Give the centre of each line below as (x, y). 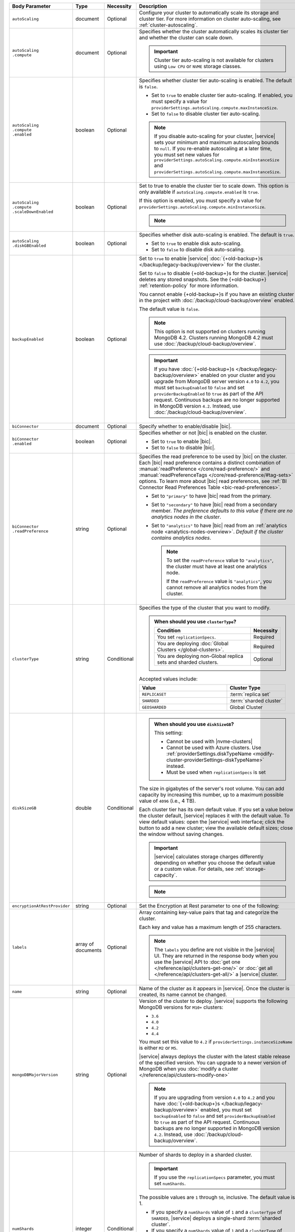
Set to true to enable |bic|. (182, 441)
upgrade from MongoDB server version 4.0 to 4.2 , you (217, 381)
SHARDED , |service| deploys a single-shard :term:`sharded (216, 1218)
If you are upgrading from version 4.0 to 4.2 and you (215, 1097)
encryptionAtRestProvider (41, 906)
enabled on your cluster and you (238, 375)
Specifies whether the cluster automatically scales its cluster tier (214, 31)
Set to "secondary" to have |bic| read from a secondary (214, 504)
